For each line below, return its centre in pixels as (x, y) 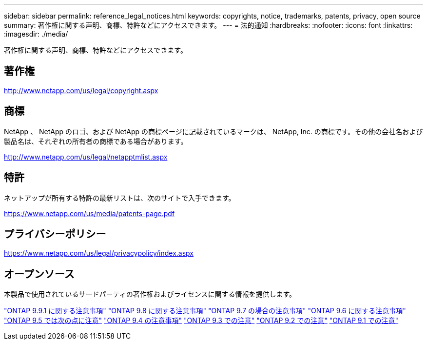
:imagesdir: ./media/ (36, 34)
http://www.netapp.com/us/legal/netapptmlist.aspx (86, 157)
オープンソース (39, 274)
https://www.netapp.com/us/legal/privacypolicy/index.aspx (99, 253)
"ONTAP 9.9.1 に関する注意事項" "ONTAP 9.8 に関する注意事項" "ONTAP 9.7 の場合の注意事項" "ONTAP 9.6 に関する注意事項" (205, 311)
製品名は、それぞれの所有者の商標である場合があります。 (96, 141)
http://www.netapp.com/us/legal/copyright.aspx (81, 90)
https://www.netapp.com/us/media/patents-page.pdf (89, 213)
